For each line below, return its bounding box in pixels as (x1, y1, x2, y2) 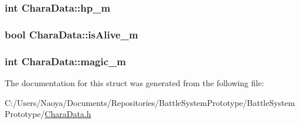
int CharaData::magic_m (5, 54, 126, 68)
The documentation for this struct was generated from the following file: (5, 76, 264, 88)
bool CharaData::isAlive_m (5, 27, 138, 41)
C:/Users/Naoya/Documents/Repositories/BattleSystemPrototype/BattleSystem (5, 96, 295, 108)
